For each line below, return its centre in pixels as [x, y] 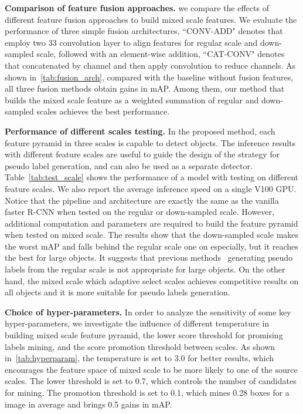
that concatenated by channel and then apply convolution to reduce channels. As [150, 65]
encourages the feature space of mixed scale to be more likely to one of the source [151, 369]
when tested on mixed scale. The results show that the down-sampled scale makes [152, 235]
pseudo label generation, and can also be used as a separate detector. [129, 165]
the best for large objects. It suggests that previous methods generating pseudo [149, 258]
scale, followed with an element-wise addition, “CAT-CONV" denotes [161, 54]
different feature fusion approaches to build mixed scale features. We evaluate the [151, 19]
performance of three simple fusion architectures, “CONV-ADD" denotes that [144, 31]
